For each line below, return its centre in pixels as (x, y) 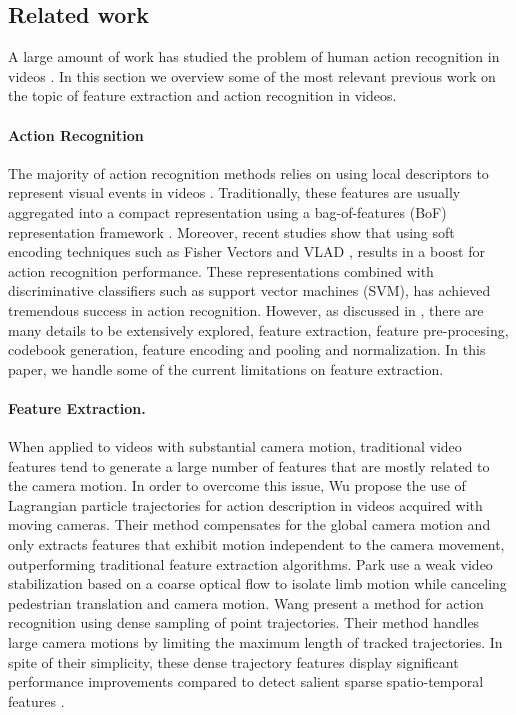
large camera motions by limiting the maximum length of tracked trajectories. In (255, 642)
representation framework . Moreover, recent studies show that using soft (231, 231)
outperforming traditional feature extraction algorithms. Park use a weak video (250, 563)
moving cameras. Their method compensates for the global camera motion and (249, 524)
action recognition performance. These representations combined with (221, 270)
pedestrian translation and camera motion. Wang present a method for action (246, 602)
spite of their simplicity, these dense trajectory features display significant (233, 661)
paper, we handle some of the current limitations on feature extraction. (226, 368)
